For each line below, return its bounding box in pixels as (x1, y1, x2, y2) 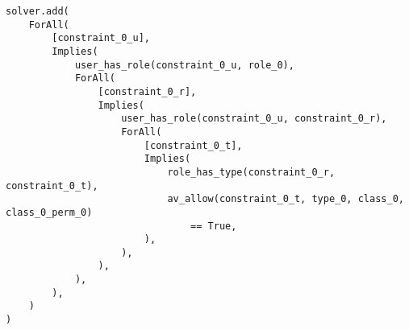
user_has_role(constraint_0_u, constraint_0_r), (121, 113, 387, 125)
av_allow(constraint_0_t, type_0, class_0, (167, 193, 404, 205)
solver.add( (6, 6, 69, 17)
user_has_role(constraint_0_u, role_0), (74, 59, 294, 71)
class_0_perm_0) (6, 206, 93, 218)
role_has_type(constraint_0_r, (167, 166, 336, 178)
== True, (190, 220, 237, 232)
